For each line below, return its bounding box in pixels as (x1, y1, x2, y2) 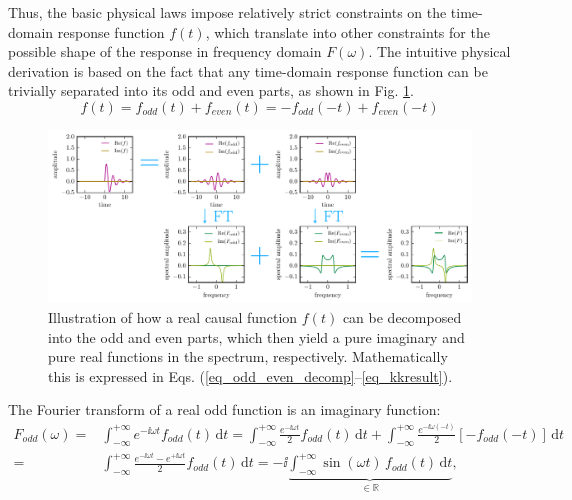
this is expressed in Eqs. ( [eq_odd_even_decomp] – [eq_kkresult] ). (48, 365, 453, 386)
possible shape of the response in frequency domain (8, 41, 322, 62)
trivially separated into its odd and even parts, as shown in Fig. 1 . (8, 80, 414, 101)
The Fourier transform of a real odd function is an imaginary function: (8, 399, 441, 420)
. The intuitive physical (368, 41, 511, 62)
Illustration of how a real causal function (48, 307, 298, 328)
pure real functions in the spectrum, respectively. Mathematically (48, 346, 448, 367)
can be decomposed (342, 307, 462, 328)
